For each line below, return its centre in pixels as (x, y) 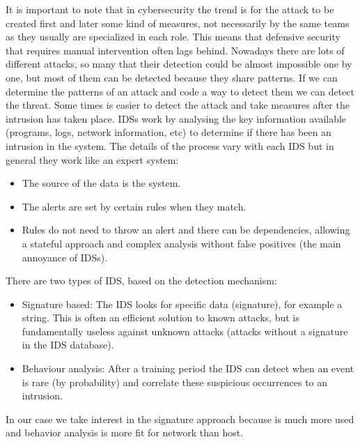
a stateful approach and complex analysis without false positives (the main (181, 243)
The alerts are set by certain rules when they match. (134, 206)
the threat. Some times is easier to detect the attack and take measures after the (178, 105)
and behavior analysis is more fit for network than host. (125, 432)
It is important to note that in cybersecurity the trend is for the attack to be (170, 9)
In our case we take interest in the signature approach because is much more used (180, 419)
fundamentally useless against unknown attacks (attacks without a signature (185, 331)
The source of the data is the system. (101, 183)
